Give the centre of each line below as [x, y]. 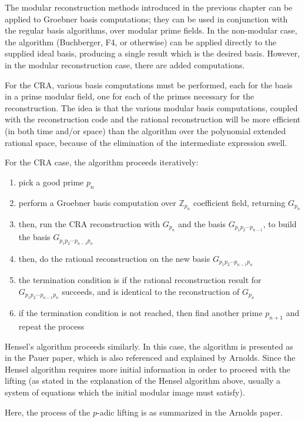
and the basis [202, 223]
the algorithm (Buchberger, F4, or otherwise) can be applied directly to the [141, 41]
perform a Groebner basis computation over [97, 202]
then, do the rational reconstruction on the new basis [114, 258]
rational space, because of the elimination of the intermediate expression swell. [146, 142]
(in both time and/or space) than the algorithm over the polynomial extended [145, 130]
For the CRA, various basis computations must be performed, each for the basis [149, 84]
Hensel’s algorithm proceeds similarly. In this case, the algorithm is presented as [149, 346]
